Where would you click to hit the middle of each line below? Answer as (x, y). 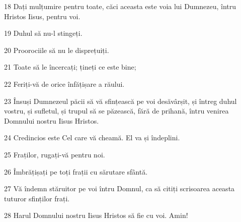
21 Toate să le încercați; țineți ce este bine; (70, 67)
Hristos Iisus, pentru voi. (42, 16)
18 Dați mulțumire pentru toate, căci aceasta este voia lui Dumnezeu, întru (120, 6)
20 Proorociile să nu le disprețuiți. (57, 50)
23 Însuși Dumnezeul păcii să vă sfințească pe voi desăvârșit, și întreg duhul (120, 101)
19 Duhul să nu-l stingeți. (43, 33)
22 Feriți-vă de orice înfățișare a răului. (64, 84)
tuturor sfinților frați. (37, 198)
